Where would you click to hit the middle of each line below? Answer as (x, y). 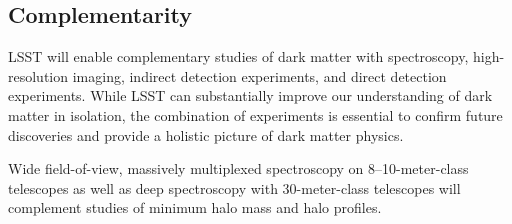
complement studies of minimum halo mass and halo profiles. (195, 207)
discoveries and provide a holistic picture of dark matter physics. (206, 134)
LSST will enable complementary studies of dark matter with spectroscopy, (238, 56)
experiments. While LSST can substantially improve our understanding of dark (250, 95)
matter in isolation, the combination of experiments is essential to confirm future (255, 114)
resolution (38, 75)
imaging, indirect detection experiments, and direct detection (259, 75)
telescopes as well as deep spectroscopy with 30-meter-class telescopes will (234, 187)
